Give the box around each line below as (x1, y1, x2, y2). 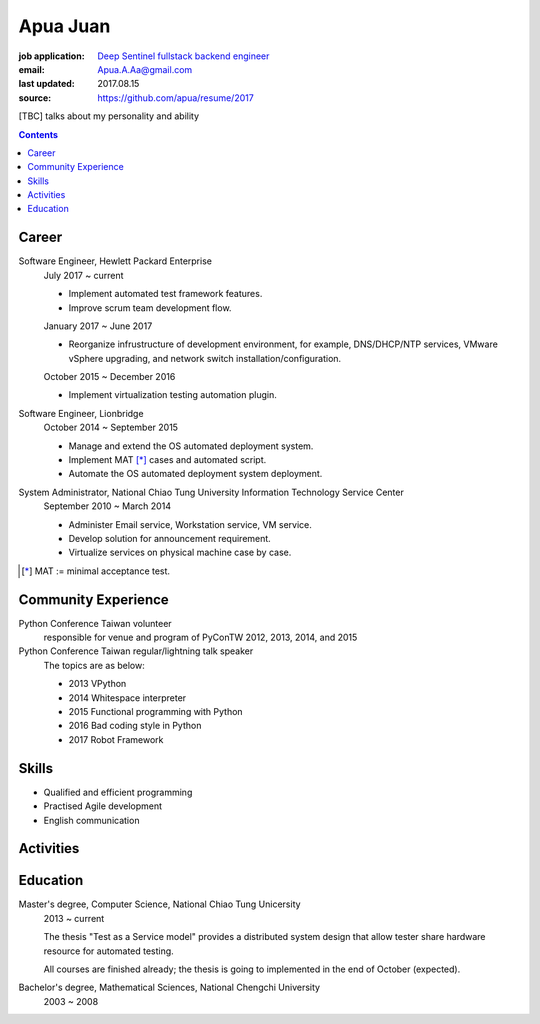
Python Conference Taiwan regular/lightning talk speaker (18, 645, 254, 657)
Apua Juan (18, 15, 111, 37)
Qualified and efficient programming (43, 786, 193, 798)
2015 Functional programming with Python (68, 706, 244, 718)
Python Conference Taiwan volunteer (18, 617, 172, 629)
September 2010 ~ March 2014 (43, 500, 172, 512)
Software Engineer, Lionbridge (18, 407, 144, 419)
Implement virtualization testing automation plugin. (68, 389, 277, 401)
